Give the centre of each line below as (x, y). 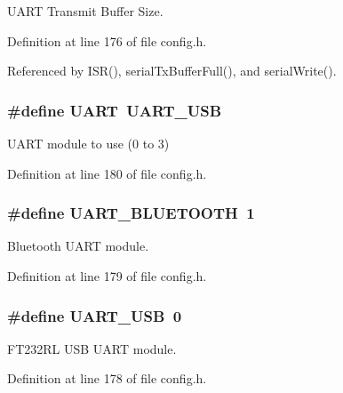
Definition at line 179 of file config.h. (107, 276)
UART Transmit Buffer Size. (85, 11)
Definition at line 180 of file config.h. (107, 173)
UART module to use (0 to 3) (88, 143)
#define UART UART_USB (115, 110)
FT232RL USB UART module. (92, 348)
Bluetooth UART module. (78, 246)
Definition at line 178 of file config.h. (107, 378)
